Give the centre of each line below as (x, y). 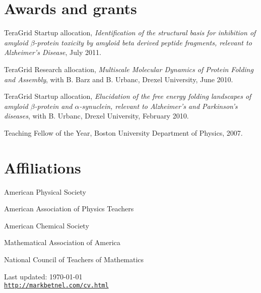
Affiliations (43, 167)
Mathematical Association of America (62, 242)
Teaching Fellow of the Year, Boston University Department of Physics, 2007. (123, 132)
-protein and (53, 106)
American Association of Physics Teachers (69, 209)
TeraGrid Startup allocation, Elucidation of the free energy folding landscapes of (128, 96)
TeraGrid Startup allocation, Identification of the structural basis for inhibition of (130, 33)
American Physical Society (45, 191)
